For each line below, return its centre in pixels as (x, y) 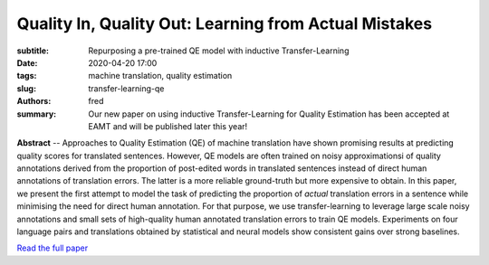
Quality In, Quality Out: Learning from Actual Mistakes (225, 24)
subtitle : (33, 51)
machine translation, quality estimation (160, 76)
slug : (26, 88)
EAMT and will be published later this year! (168, 126)
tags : (27, 76)
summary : (37, 114)
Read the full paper (53, 248)
